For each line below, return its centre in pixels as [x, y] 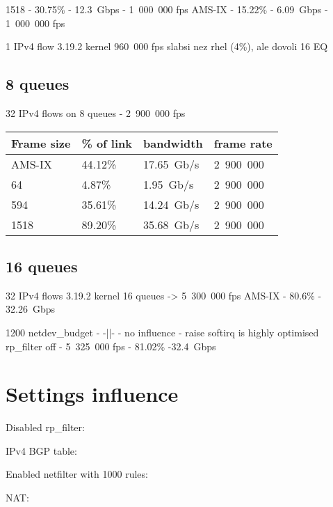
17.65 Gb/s [171, 164]
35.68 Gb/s [171, 224]
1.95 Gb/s [169, 184]
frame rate [243, 143]
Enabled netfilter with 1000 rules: [77, 474]
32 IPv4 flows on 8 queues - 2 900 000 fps [96, 112]
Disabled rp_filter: [45, 427]
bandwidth [173, 143]
